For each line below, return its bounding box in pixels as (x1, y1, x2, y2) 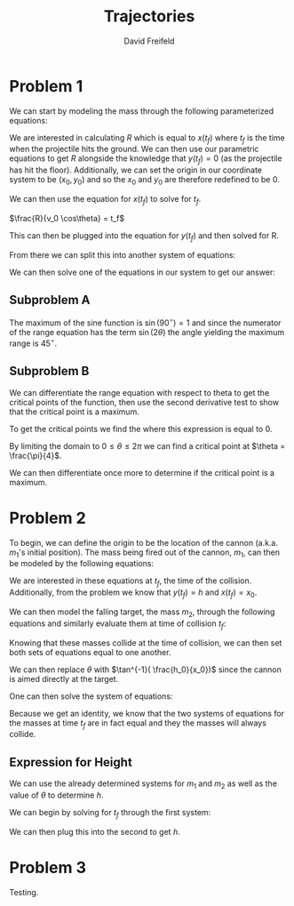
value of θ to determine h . (9, 790, 104, 800)
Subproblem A (9, 293, 91, 308)
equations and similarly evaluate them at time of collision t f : (9, 618, 226, 630)
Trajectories (103, 6, 195, 27)
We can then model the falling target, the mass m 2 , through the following (9, 606, 275, 619)
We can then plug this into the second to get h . (9, 826, 180, 837)
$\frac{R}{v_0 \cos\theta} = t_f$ (9, 212, 125, 223)
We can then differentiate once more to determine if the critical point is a (9, 467, 275, 477)
